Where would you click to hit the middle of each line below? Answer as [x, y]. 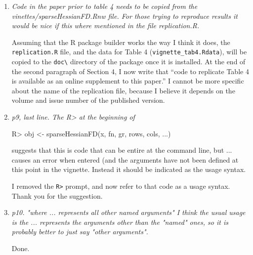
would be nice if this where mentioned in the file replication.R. [105, 25]
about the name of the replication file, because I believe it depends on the [123, 90]
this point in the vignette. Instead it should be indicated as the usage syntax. [129, 169]
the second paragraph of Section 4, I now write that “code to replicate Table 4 [130, 71]
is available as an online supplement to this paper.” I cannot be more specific [128, 81]
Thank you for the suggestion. [57, 195]
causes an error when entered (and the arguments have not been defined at [125, 159]
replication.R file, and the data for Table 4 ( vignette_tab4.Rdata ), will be [129, 52]
